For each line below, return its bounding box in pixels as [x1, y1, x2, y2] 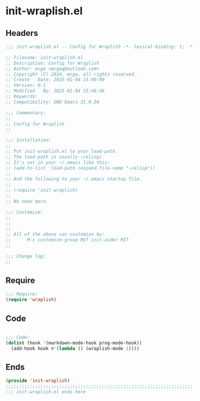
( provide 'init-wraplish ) [5, 378, 70, 384]
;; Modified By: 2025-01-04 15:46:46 [5, 88, 105, 94]
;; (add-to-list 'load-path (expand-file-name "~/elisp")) [5, 165, 156, 171]
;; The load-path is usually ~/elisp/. [5, 154, 105, 160]
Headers [5, 28, 38, 38]
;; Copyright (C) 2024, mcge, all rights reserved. [5, 71, 137, 77]
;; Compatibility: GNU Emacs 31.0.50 [5, 99, 100, 105]
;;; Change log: [5, 253, 46, 259]
